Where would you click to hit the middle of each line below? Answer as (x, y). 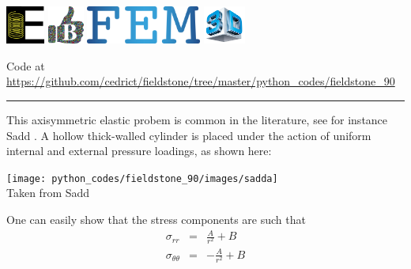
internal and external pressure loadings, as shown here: (139, 151)
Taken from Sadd (48, 193)
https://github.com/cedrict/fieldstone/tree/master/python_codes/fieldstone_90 (201, 81)
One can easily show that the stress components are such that (156, 220)
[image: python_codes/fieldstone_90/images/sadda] (142, 178)
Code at (26, 65)
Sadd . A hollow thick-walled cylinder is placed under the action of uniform (189, 135)
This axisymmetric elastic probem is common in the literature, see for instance (197, 120)
